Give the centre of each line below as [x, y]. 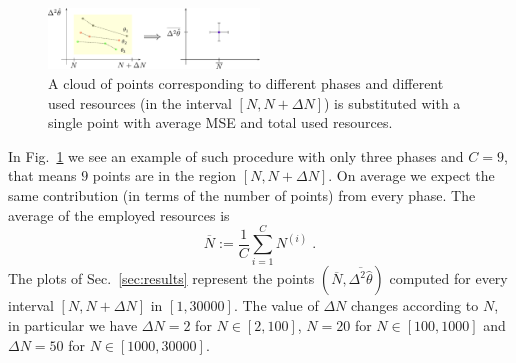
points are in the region [164, 175]
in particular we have [73, 324]
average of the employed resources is [119, 214]
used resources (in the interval [140, 102]
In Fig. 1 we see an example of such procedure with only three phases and [236, 155]
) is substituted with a [392, 102]
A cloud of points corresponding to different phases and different [246, 83]
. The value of [276, 305]
